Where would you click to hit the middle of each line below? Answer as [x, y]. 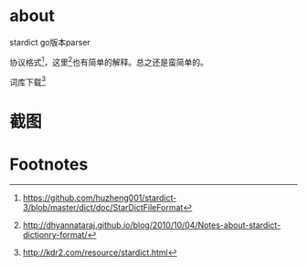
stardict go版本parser [50, 42]
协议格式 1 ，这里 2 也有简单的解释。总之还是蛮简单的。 [109, 61]
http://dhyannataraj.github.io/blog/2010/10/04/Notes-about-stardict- [152, 225]
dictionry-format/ [55, 235]
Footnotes [49, 164]
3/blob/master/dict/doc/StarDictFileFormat [103, 208]
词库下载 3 [28, 81]
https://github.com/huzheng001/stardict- [100, 198]
